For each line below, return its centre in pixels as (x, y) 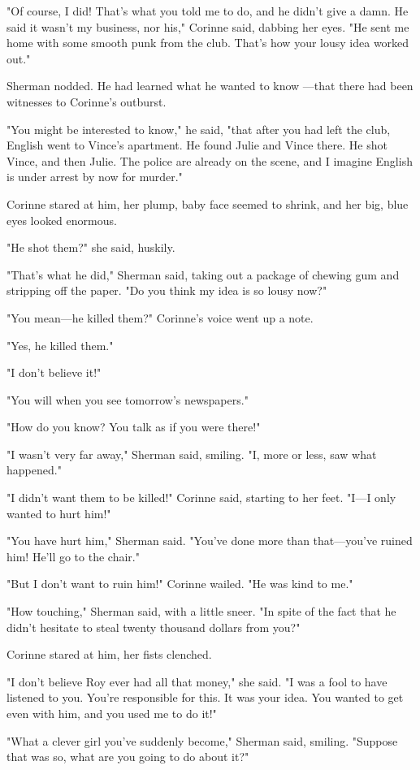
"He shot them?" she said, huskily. (91, 247)
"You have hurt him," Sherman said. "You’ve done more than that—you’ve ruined (210, 541)
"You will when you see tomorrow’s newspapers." (128, 399)
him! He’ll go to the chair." (73, 556)
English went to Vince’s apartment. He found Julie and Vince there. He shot (197, 145)
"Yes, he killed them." (60, 345)
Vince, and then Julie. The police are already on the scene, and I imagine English (210, 160)
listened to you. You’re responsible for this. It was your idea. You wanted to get (205, 697)
